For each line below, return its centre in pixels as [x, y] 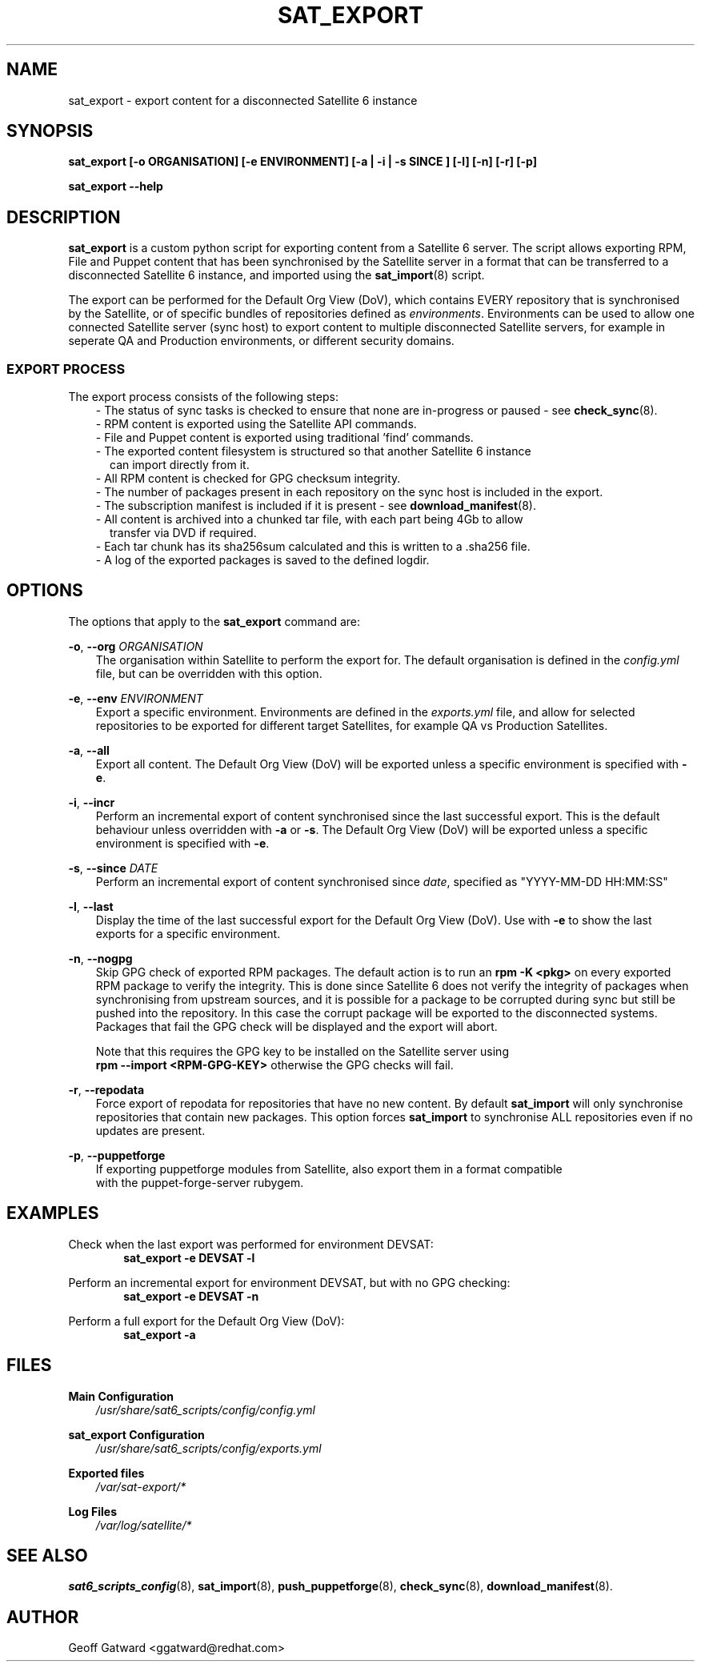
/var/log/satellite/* [144, 1525]
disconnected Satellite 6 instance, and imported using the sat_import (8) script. [276, 275]
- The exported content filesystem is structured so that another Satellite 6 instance [313, 451]
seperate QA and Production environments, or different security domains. [261, 341]
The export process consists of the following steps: [203, 397]
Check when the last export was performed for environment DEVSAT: [251, 1244]
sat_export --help [116, 186]
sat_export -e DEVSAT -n [191, 1296]
